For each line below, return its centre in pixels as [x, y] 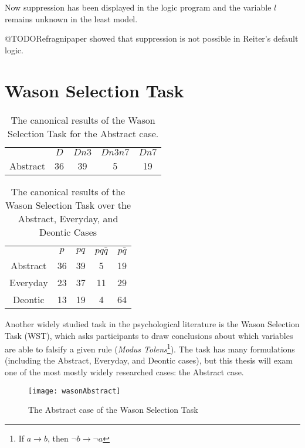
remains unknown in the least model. [71, 18]
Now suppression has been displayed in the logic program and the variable [138, 7]
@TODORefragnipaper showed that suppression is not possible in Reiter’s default [152, 38]
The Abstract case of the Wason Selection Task [113, 410]
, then [58, 438]
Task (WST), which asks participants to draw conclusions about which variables [149, 335]
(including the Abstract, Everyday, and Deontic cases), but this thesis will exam [149, 360]
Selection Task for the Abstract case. [83, 133]
